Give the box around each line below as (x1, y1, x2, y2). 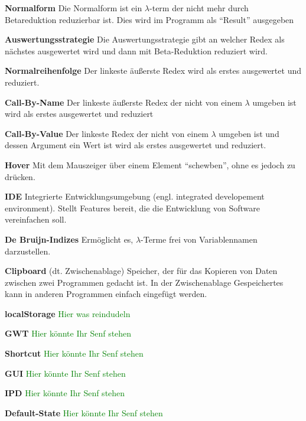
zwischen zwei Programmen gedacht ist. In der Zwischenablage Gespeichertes (5, 276, 284, 288)
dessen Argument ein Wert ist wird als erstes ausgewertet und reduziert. (5, 139, 266, 151)
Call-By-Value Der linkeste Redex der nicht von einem (5, 127, 209, 139)
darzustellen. (5, 244, 51, 257)
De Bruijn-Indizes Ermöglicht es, (5, 233, 134, 245)
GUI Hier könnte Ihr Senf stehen (5, 367, 126, 379)
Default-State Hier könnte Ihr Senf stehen (5, 406, 163, 419)
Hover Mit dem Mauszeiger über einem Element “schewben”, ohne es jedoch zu (5, 158, 295, 171)
